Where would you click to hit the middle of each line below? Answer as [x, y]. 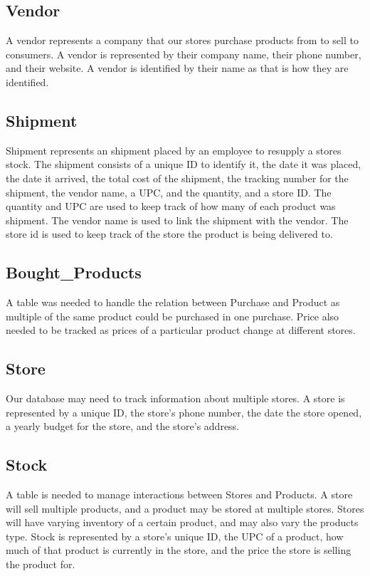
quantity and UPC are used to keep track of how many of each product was [171, 206]
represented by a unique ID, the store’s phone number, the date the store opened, [184, 412]
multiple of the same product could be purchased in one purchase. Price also [173, 316]
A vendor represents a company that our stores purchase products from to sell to [182, 40]
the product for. [41, 564]
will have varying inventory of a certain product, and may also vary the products [182, 522]
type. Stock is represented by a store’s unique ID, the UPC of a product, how [175, 536]
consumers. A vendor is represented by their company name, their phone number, [184, 54]
